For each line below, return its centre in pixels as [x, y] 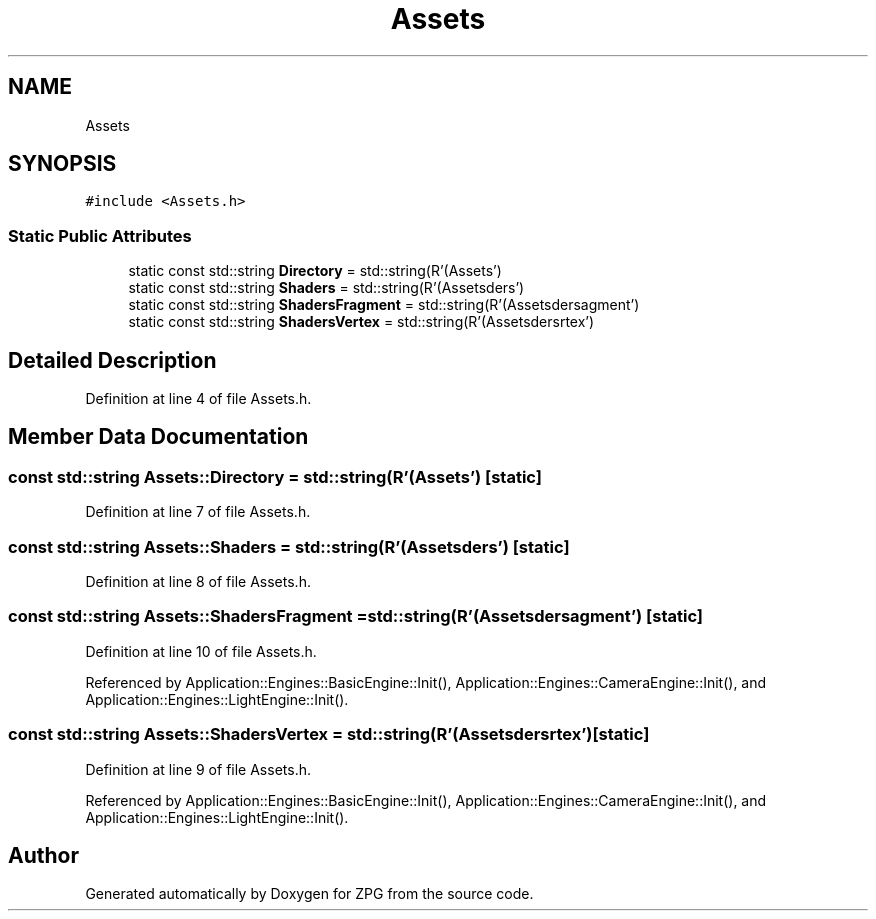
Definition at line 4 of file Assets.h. [198, 399]
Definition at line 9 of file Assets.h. [198, 769]
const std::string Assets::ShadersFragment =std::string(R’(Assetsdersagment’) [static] [355, 616]
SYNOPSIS [62, 164]
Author [43, 855]
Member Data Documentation [158, 437]
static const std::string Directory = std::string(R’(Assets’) [315, 271]
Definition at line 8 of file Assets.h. [198, 581]
